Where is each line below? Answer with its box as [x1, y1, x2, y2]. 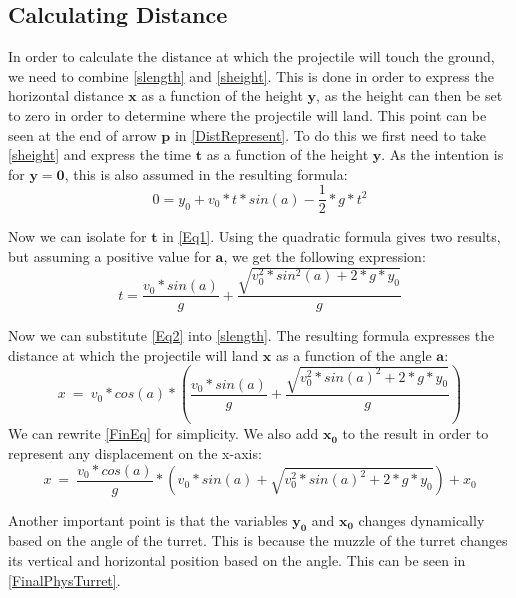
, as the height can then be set [316, 85, 503, 106]
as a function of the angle [276, 344, 432, 365]
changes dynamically [358, 509, 485, 530]
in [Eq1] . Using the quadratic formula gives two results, [162, 226, 501, 247]
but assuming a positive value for [8, 246, 211, 267]
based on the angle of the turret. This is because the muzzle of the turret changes [8, 530, 508, 551]
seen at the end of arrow [8, 124, 157, 145]
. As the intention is [381, 144, 504, 165]
